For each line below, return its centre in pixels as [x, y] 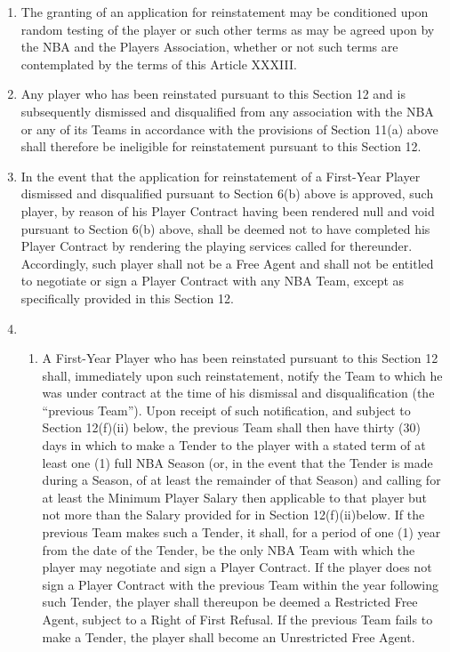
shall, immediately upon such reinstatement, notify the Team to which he [242, 375]
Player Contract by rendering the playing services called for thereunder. [217, 246]
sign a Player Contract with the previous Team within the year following [240, 584]
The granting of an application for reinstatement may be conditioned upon [225, 12]
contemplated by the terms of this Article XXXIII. [159, 64]
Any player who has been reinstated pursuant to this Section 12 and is [213, 94]
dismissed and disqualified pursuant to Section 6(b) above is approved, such [227, 193]
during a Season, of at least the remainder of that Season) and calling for [241, 480]
